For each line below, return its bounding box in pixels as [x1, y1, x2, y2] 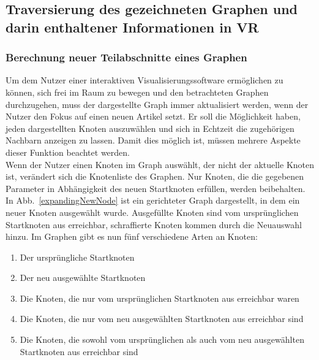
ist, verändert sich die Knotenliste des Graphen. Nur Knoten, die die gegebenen [6, 170, 304, 183]
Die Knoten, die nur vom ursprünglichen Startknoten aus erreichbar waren [20, 291, 299, 304]
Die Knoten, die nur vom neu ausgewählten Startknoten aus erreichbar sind [20, 312, 304, 325]
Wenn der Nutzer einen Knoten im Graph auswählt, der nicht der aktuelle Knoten [6, 158, 315, 170]
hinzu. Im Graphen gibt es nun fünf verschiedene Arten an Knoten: [6, 230, 258, 243]
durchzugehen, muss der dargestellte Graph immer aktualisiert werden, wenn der [6, 98, 309, 110]
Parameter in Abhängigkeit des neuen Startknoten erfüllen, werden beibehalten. [6, 182, 306, 194]
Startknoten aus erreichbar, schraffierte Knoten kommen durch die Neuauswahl [6, 218, 302, 231]
